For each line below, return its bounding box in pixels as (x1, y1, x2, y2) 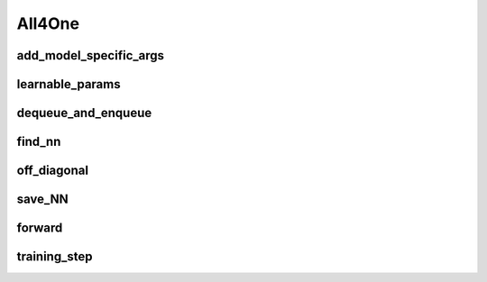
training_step (16, 249, 93, 265)
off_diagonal (16, 163, 89, 178)
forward (16, 221, 63, 236)
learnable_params (16, 77, 121, 92)
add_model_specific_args (16, 48, 165, 63)
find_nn (16, 134, 61, 150)
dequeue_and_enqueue (16, 105, 152, 121)
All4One (16, 14, 80, 33)
